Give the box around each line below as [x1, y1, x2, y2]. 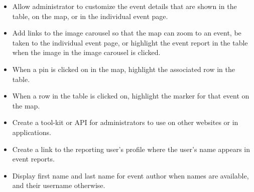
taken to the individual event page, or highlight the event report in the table [12, 37, 248, 47]
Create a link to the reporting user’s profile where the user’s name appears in [12, 143, 250, 154]
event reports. [12, 153, 55, 164]
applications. [12, 126, 51, 137]
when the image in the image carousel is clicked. [12, 47, 161, 57]
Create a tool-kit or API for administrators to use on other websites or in [12, 117, 238, 127]
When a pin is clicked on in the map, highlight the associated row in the [12, 63, 235, 74]
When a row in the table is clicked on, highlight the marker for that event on [12, 90, 249, 101]
